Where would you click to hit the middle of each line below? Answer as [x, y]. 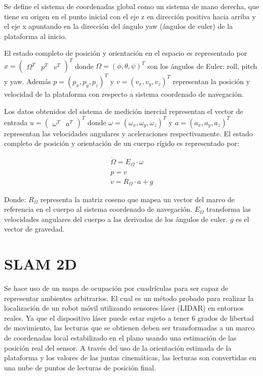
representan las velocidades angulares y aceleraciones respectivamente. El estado [128, 133]
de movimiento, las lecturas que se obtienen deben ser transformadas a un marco [129, 328]
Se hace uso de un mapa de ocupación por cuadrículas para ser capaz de [116, 288]
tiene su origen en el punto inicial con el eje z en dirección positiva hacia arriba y [130, 16]
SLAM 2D [41, 264]
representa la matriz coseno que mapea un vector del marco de [138, 199]
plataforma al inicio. [35, 36]
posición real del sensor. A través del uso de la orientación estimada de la [118, 347]
